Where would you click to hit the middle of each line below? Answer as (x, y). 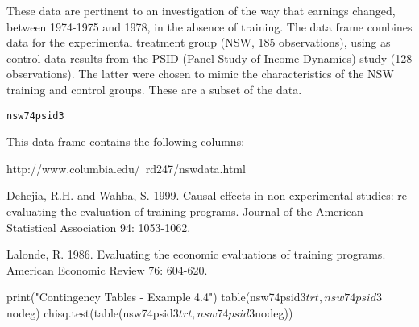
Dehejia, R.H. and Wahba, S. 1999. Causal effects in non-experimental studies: (200, 195)
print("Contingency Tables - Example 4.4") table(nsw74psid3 (156, 297)
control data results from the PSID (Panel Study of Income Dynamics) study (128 (209, 58)
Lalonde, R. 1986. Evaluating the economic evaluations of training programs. (196, 254)
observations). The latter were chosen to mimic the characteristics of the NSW (200, 74)
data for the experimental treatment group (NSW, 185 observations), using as (199, 42)
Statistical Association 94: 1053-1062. (99, 227)
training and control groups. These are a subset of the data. (154, 89)
